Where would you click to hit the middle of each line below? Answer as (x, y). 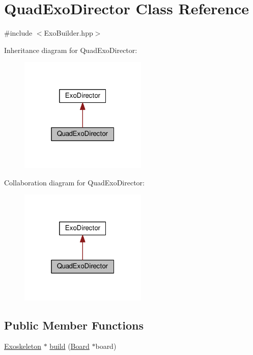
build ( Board (69, 346)
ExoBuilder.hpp (68, 33)
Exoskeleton (23, 346)
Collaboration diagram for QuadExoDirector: (74, 182)
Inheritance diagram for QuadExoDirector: (71, 50)
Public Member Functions (74, 325)
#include (18, 33)
